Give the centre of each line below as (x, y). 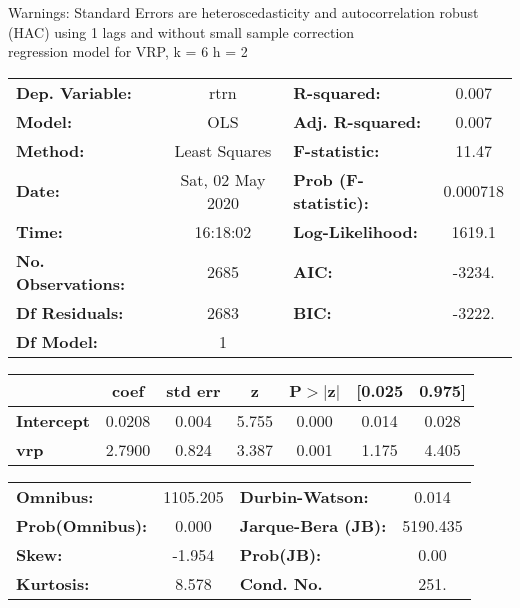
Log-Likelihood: (355, 231)
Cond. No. (281, 583)
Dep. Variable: (74, 92)
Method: (50, 150)
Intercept (53, 420)
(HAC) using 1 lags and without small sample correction (181, 31)
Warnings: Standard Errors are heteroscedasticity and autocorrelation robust (243, 12)
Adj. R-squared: (357, 121)
